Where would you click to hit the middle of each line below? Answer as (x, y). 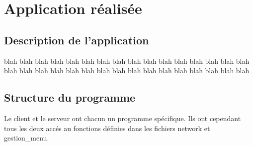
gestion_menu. (27, 138)
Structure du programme (70, 97)
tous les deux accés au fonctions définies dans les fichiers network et (107, 128)
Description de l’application (77, 40)
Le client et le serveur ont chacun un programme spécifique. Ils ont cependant (123, 118)
